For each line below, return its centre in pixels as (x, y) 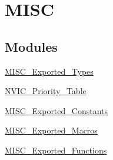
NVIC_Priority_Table (46, 91)
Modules (31, 46)
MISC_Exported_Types (49, 71)
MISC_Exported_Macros (51, 130)
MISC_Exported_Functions (56, 150)
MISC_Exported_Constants (56, 110)
